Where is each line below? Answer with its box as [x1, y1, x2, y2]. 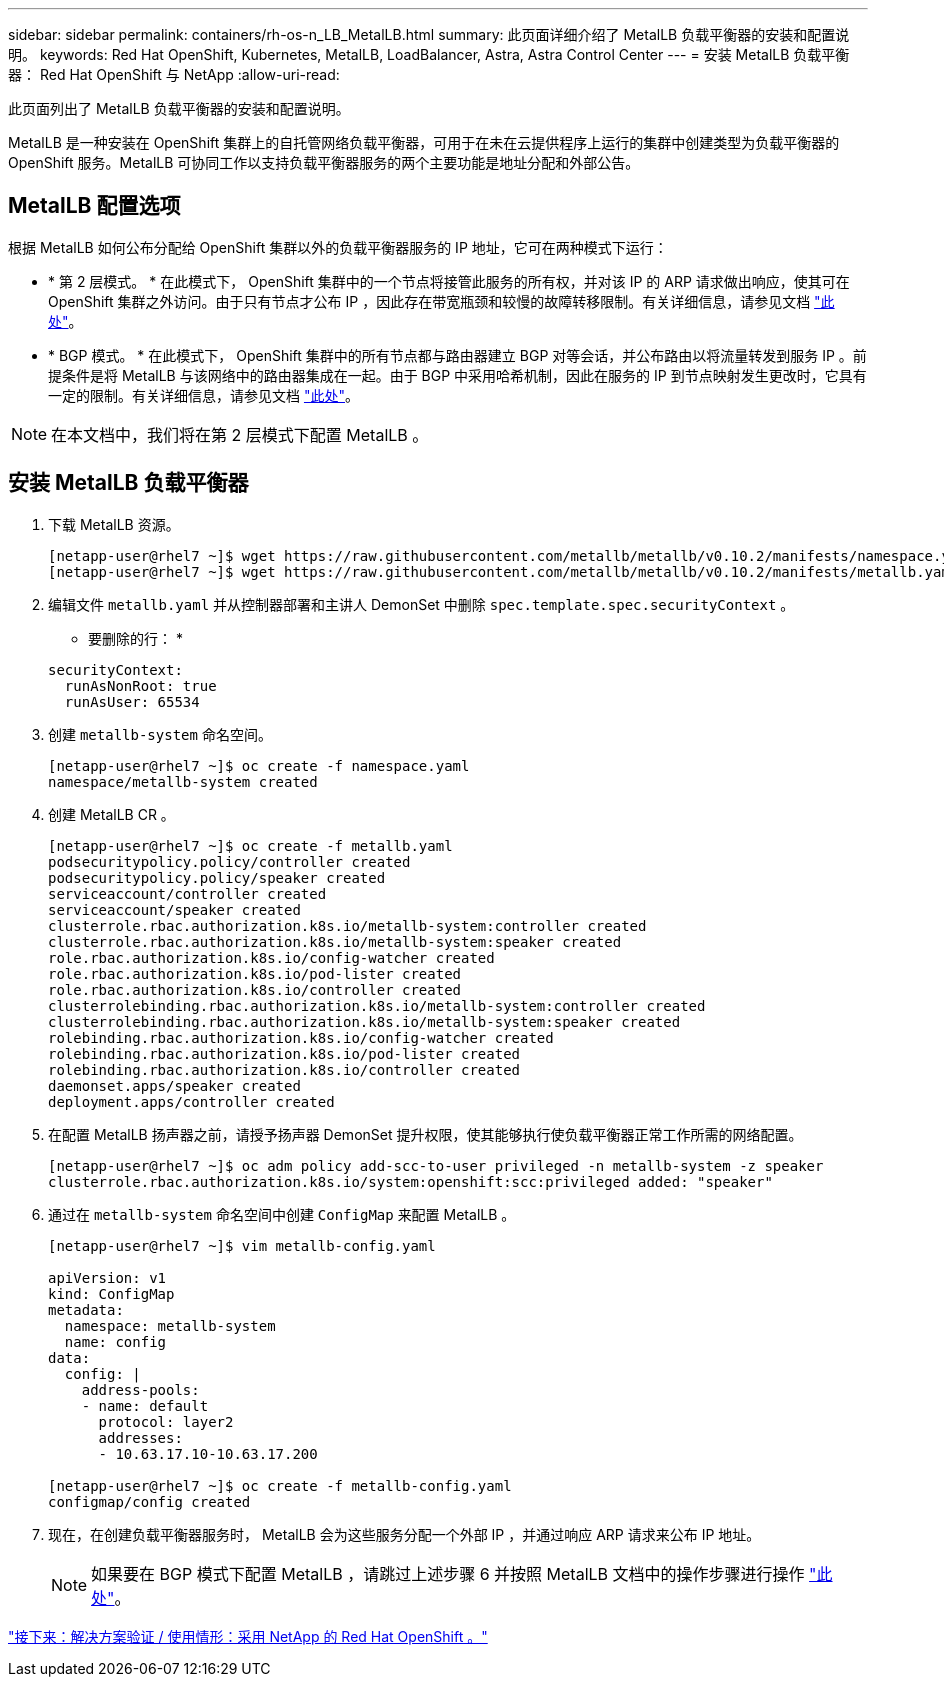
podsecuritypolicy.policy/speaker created [48, 869, 386, 886]
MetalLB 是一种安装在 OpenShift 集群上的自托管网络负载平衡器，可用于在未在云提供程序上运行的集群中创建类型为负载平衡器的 [8, 134, 840, 151]
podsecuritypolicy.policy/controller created [48, 853, 411, 870]
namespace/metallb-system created [48, 773, 318, 790]
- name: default [81, 1397, 209, 1414]
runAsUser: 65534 [64, 693, 200, 710]
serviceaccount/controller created [48, 885, 327, 902]
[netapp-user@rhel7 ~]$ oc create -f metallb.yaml [48, 837, 453, 854]
